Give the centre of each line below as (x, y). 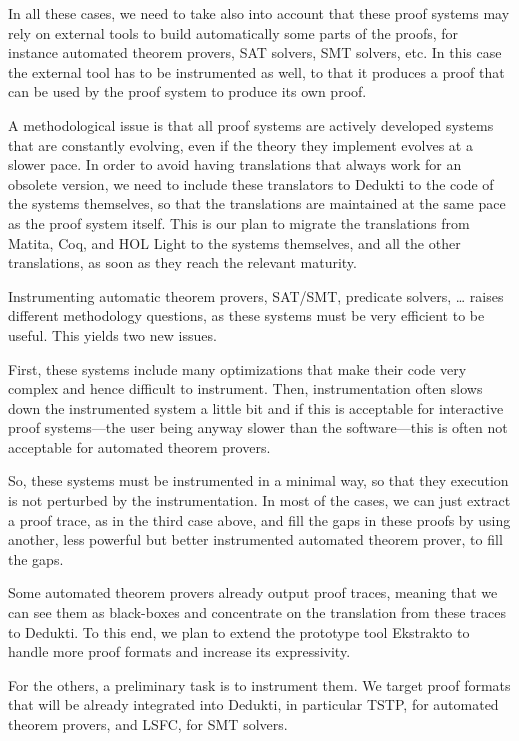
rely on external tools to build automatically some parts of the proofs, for (233, 32)
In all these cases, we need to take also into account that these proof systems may (259, 13)
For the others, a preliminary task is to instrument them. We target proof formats (259, 684)
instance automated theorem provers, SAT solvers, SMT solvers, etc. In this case (255, 52)
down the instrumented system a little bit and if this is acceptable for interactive (256, 407)
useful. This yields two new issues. (112, 334)
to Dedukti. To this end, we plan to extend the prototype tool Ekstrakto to (239, 631)
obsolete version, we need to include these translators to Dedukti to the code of (251, 183)
